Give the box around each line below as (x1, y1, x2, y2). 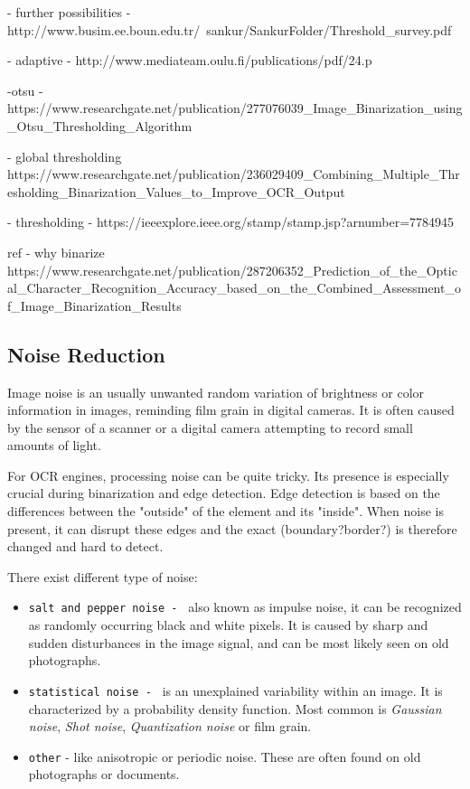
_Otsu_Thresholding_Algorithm (7, 116, 193, 135)
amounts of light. (7, 436, 101, 455)
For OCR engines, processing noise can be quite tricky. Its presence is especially (7, 465, 449, 484)
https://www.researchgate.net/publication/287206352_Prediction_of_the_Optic (7, 260, 457, 279)
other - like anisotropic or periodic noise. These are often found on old (28, 747, 421, 766)
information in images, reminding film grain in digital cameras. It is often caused (7, 400, 455, 419)
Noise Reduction (7, 340, 165, 368)
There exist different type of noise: (7, 567, 198, 586)
